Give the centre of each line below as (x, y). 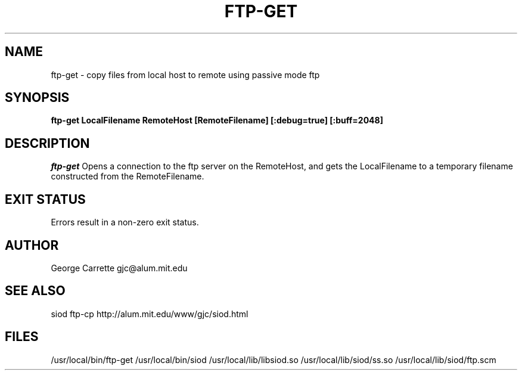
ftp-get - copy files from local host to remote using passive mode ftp (185, 75)
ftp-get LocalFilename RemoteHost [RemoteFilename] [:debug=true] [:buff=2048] (217, 120)
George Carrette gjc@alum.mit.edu (119, 268)
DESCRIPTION (47, 143)
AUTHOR (32, 245)
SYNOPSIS (37, 98)
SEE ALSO (35, 291)
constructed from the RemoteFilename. (128, 176)
